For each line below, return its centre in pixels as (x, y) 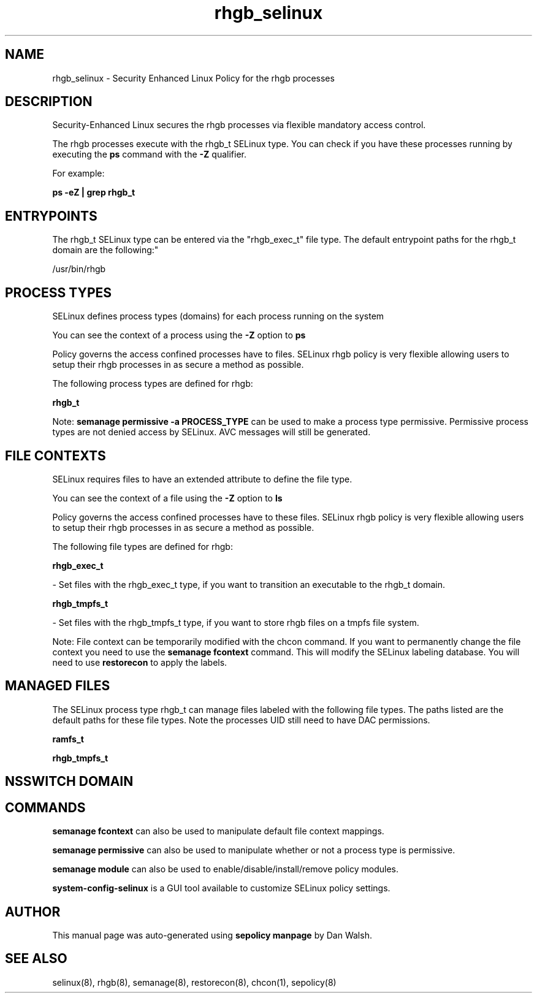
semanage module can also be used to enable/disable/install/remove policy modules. (226, 869)
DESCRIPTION (49, 102)
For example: (78, 173)
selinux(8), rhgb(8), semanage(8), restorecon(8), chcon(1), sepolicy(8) (194, 982)
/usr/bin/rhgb (79, 269)
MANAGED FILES (58, 686)
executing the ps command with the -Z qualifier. (149, 154)
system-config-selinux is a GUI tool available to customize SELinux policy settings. (221, 888)
